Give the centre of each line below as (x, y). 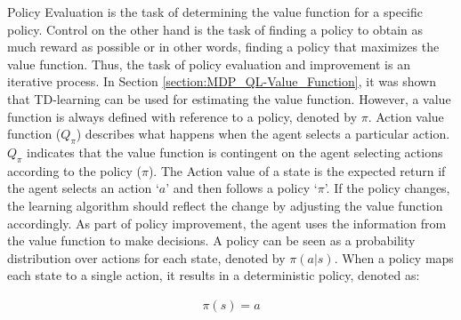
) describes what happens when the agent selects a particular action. (263, 134)
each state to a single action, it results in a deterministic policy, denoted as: (214, 275)
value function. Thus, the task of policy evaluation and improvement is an (209, 64)
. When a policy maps (394, 257)
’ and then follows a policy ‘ (242, 188)
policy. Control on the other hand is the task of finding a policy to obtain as (215, 29)
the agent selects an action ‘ (83, 188)
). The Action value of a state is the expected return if (297, 170)
